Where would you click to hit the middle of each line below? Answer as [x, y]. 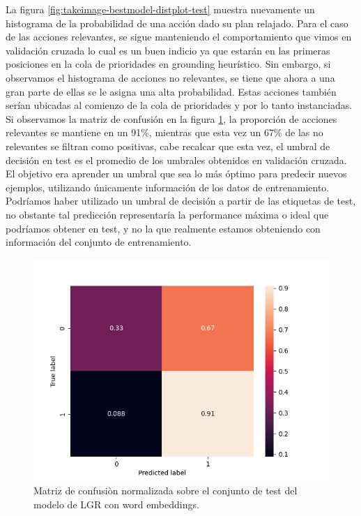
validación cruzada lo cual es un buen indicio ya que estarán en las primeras [168, 50]
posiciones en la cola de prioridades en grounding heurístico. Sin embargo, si [168, 64]
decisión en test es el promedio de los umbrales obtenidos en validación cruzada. [176, 160]
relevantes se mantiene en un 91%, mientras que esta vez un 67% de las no [164, 132]
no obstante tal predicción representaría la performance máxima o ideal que [167, 214]
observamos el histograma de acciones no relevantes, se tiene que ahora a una [170, 77]
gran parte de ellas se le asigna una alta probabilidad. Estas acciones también [171, 91]
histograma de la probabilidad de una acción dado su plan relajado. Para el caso [177, 23]
